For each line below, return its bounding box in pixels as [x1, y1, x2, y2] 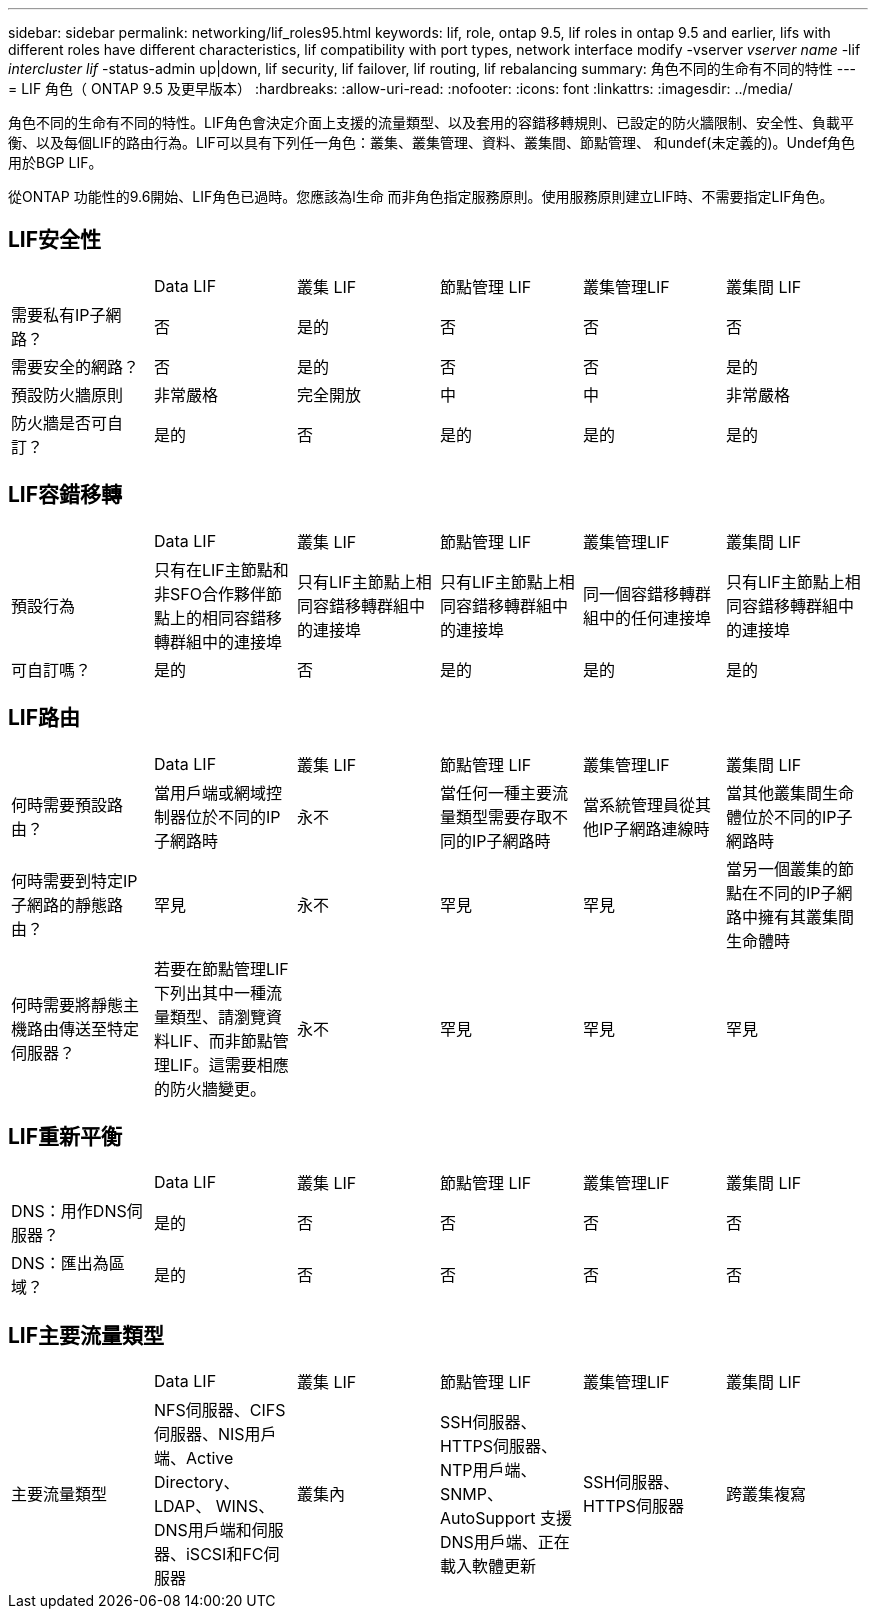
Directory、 [153, 1472, 240, 1493]
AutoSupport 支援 [439, 1508, 573, 1529]
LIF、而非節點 [169, 1030, 273, 1051]
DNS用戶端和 [153, 1520, 252, 1541]
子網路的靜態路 [11, 894, 124, 915]
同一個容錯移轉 [582, 583, 695, 604]
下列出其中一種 [153, 982, 266, 1003]
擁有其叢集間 [757, 906, 854, 927]
